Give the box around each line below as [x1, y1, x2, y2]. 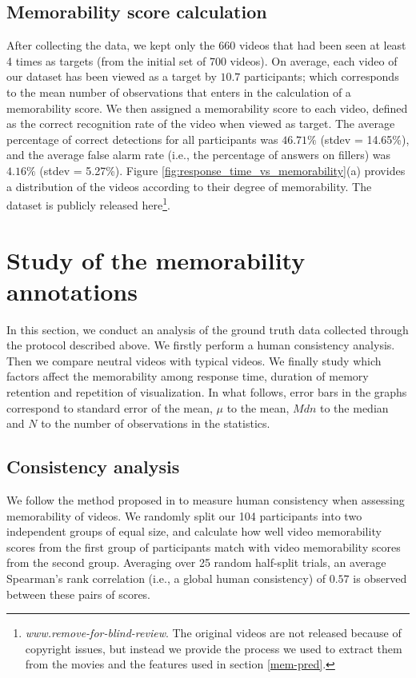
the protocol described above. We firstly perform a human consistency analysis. [6, 337, 395, 353]
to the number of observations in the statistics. [41, 415, 270, 432]
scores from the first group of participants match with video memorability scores [6, 538, 401, 555]
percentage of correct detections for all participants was [6, 130, 278, 147]
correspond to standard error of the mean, [6, 399, 213, 416]
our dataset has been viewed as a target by [6, 68, 217, 85]
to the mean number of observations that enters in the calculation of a [6, 83, 351, 100]
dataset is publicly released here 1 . [6, 194, 170, 213]
